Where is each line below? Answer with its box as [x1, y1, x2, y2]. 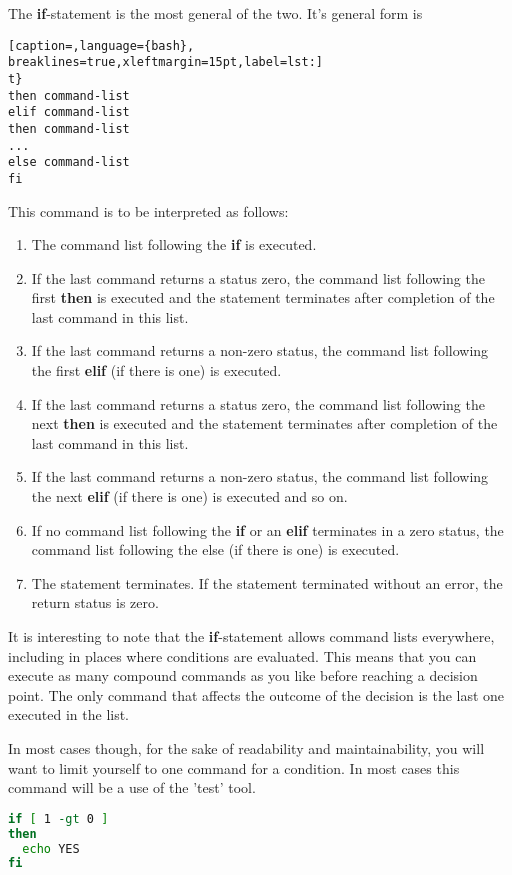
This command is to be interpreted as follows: [8, 200, 289, 221]
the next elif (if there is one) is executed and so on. [31, 486, 348, 507]
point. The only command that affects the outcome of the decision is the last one [8, 684, 505, 705]
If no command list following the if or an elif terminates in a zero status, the [31, 519, 504, 540]
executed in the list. [8, 704, 130, 725]
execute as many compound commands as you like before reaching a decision [8, 665, 478, 686]
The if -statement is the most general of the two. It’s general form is [8, 3, 423, 23]
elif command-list [8, 105, 130, 120]
